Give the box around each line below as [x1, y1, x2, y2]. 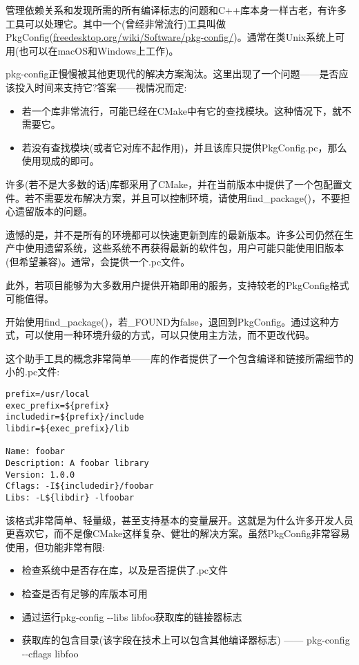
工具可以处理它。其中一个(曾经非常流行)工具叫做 [6, 16, 226, 30]
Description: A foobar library [6, 458, 149, 468]
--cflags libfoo [21, 646, 79, 660]
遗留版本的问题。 [14, 204, 93, 218]
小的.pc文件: [6, 364, 60, 379]
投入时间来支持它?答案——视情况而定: [14, 79, 187, 94]
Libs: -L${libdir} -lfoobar [6, 492, 135, 503]
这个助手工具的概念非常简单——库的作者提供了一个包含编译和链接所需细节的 [6, 350, 353, 365]
